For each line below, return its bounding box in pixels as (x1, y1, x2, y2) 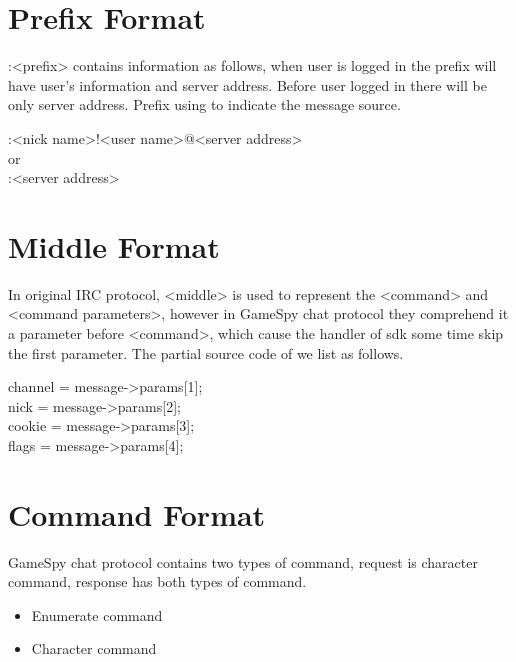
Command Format (8, 493, 266, 534)
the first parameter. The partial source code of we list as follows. (8, 342, 404, 363)
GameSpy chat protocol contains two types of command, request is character (8, 551, 478, 572)
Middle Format (8, 225, 220, 266)
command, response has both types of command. (8, 571, 307, 592)
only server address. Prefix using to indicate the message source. (8, 94, 401, 115)
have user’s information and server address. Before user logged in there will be (8, 74, 487, 95)
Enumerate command (31, 604, 163, 625)
